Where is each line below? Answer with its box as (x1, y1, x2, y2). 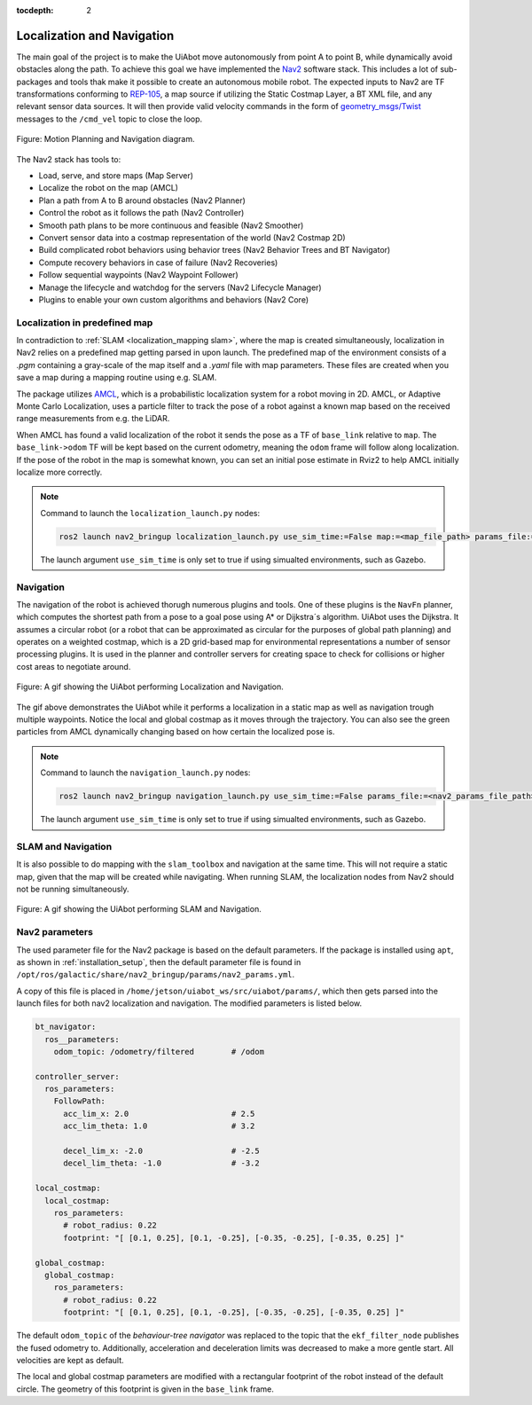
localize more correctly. (16, 467, 103, 477)
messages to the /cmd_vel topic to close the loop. (16, 114, 203, 124)
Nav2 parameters (16, 926, 93, 938)
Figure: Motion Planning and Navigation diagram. (16, 134, 195, 145)
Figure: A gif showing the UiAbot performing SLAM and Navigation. (16, 904, 262, 914)
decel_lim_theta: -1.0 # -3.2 (63, 1158, 261, 1168)
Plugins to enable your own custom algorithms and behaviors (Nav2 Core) (38, 294, 309, 305)
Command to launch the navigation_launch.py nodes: (40, 767, 251, 778)
